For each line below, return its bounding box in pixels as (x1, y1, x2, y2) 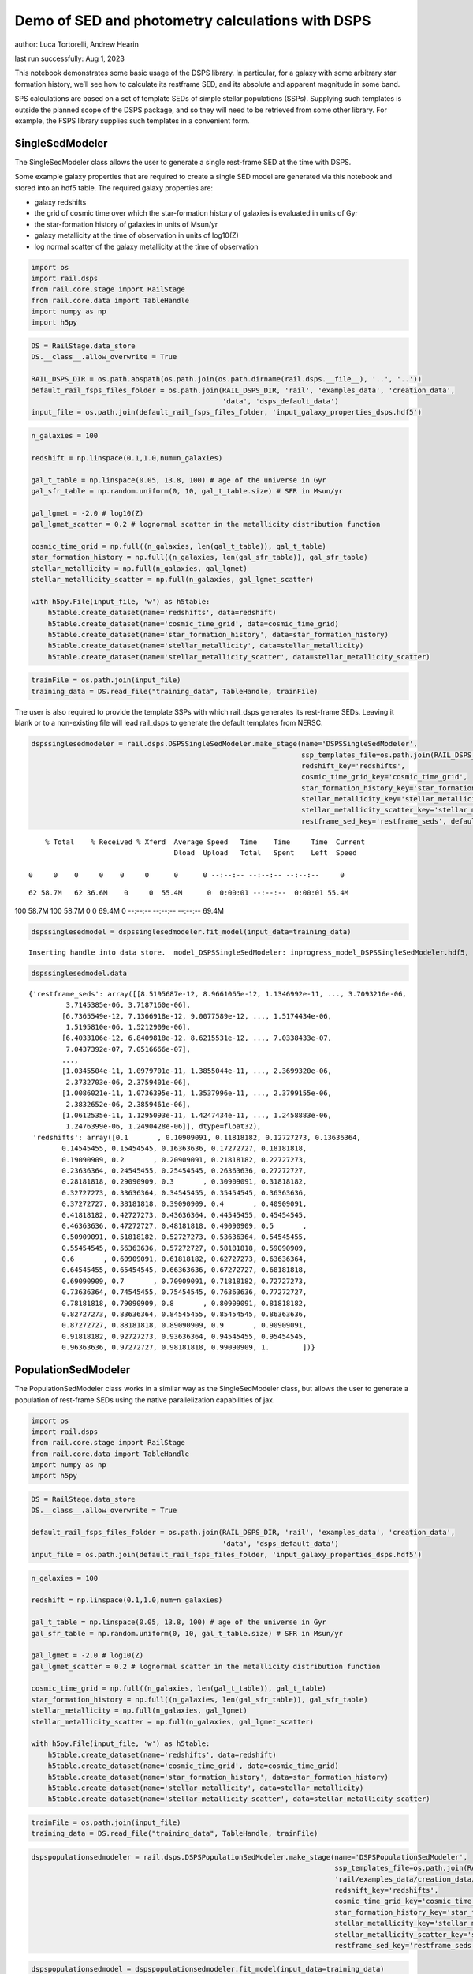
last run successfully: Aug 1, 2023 (14, 54, 125, 63)
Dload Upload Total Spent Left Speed (173, 849, 357, 858)
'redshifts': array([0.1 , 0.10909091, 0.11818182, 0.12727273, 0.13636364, (32, 1133, 362, 1142)
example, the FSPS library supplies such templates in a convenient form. (14, 115, 250, 126)
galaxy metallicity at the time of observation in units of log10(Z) (34, 231, 240, 240)
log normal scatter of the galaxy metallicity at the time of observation (34, 242, 259, 251)
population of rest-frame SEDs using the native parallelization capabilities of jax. (14, 1394, 275, 1405)
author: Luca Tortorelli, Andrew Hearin (14, 39, 140, 49)
